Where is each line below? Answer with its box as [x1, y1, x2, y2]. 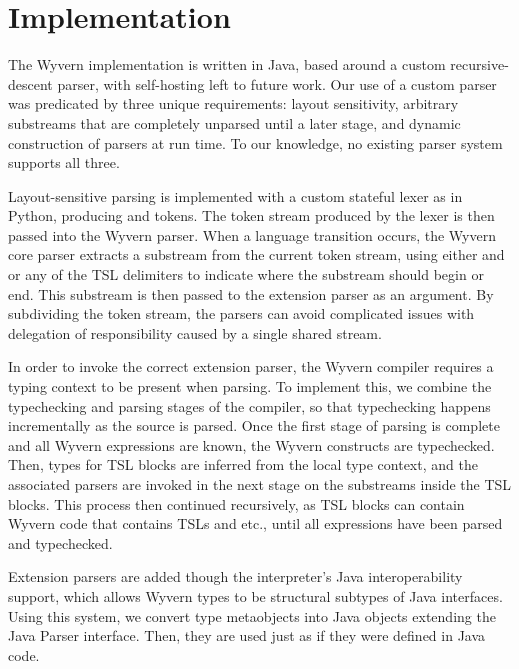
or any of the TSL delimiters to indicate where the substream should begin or [8, 264, 484, 285]
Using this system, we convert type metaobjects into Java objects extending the [8, 605, 496, 626]
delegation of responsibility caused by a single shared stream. [8, 322, 382, 343]
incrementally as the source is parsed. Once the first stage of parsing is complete [8, 415, 500, 436]
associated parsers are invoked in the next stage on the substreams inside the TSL [8, 474, 512, 494]
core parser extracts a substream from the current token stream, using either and [8, 244, 505, 265]
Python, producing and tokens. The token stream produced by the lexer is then [8, 205, 495, 226]
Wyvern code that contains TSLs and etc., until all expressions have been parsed [8, 513, 503, 534]
